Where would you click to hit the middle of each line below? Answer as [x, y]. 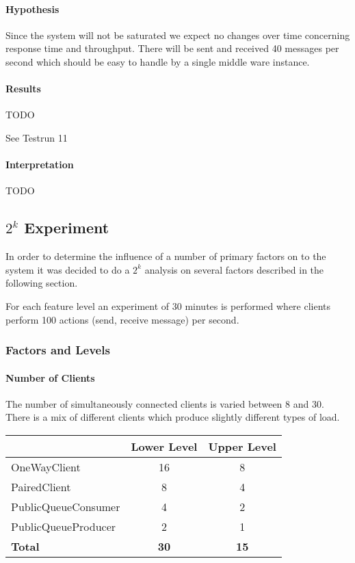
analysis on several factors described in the [234, 269]
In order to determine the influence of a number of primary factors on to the [166, 256]
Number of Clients [50, 377]
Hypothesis [32, 9]
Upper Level [242, 446]
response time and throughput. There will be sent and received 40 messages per [172, 48]
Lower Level [164, 446]
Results [23, 89]
